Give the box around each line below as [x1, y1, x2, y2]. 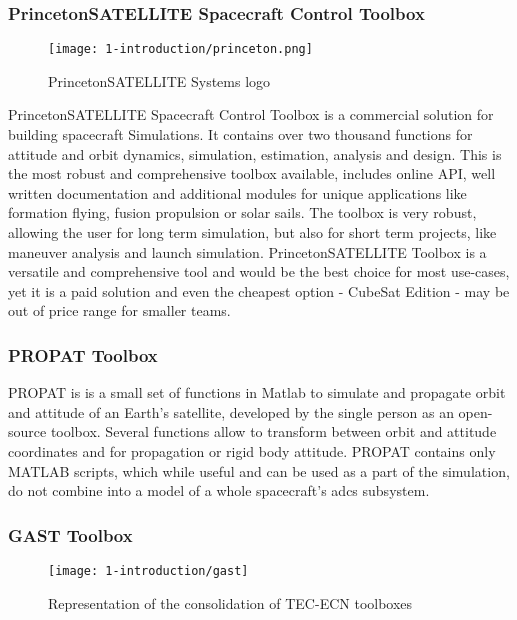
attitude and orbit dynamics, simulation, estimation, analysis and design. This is [8, 143, 502, 164]
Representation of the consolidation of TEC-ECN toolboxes [48, 592, 413, 613]
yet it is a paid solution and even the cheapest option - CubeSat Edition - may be [8, 280, 510, 301]
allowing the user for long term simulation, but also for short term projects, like [8, 222, 497, 243]
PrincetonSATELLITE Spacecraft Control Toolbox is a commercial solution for [8, 104, 494, 125]
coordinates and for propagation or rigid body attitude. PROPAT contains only [8, 441, 496, 461]
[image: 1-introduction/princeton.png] [48, 42, 313, 57]
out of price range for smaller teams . [8, 300, 231, 321]
